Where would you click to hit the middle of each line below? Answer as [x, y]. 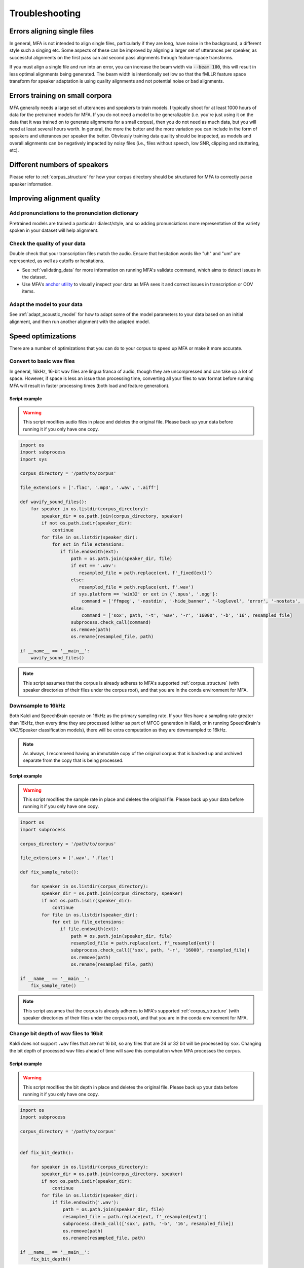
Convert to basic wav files [42, 361]
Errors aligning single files [51, 31]
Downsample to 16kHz [37, 706]
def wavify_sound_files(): [53, 502]
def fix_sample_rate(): [50, 872]
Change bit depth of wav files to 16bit [56, 1033]
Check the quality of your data [47, 243]
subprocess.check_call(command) [111, 622]
